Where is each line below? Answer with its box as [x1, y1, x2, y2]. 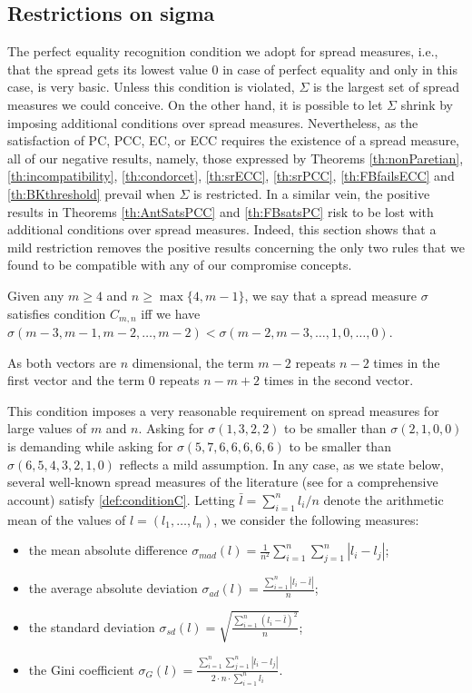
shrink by [400, 94, 453, 114]
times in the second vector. [263, 371, 414, 390]
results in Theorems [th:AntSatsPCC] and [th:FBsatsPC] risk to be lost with [7, 202, 434, 221]
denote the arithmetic [323, 490, 444, 509]
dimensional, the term [132, 352, 254, 371]
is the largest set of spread [312, 77, 459, 96]
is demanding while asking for [7, 436, 173, 455]
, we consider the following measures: [213, 510, 419, 529]
